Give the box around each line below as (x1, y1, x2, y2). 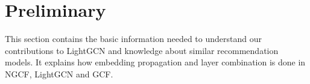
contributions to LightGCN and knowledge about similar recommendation (5, 44, 279, 56)
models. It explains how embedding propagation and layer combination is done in (5, 56, 306, 68)
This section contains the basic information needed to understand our (5, 32, 262, 45)
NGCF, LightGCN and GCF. (5, 67, 113, 80)
